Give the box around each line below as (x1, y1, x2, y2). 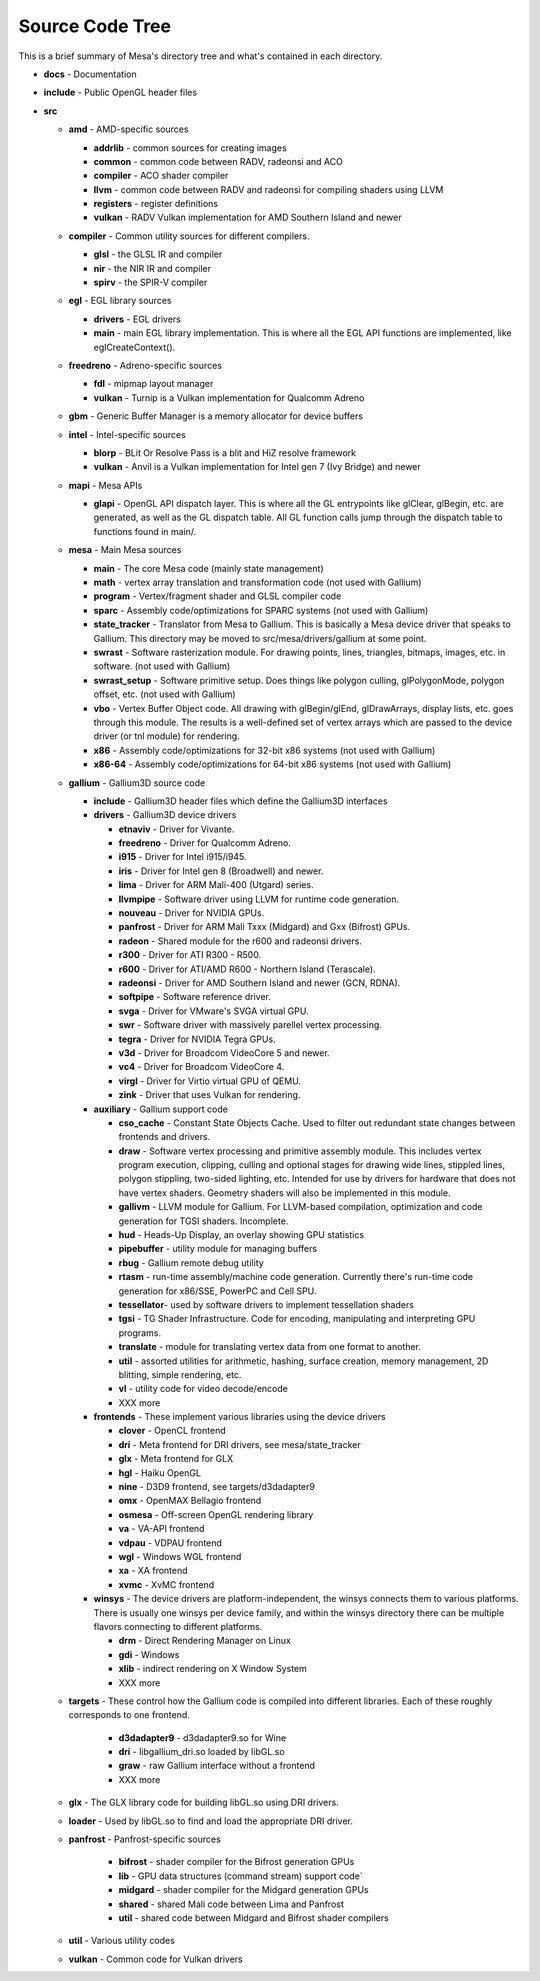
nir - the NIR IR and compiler (93, 262, 212, 274)
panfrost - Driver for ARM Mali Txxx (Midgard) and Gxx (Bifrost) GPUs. (118, 921, 410, 933)
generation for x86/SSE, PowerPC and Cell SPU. (118, 1285, 317, 1297)
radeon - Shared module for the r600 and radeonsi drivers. (118, 935, 362, 947)
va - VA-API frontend (118, 1523, 205, 1535)
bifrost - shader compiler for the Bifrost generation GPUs (118, 1856, 355, 1868)
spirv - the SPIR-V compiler (93, 276, 208, 289)
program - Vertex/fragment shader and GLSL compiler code (93, 590, 342, 602)
